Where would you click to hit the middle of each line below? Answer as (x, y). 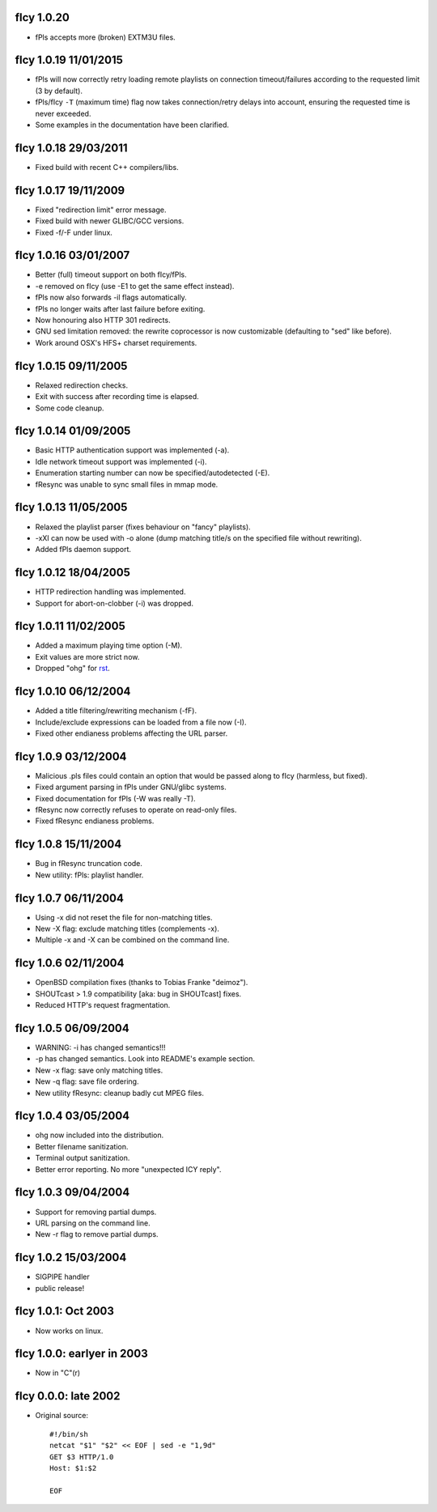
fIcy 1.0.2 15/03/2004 (71, 1257)
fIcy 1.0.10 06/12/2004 (73, 692)
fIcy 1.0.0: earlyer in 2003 (82, 1354)
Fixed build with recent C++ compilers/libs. (107, 167)
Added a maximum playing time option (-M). (109, 646)
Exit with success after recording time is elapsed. (117, 397)
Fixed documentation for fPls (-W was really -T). (115, 798)
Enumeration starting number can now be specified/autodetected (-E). (153, 473)
